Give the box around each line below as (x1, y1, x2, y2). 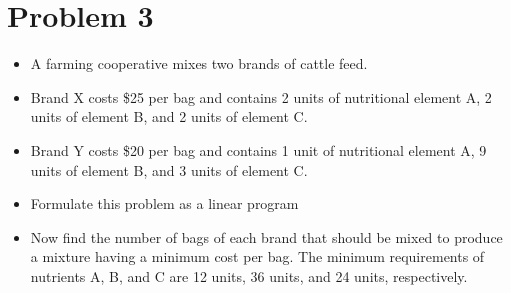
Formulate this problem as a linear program (30, 193, 299, 214)
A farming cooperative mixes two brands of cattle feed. (30, 53, 368, 74)
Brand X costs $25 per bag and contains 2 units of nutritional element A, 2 (30, 86, 492, 107)
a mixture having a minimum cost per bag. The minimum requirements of (30, 246, 485, 267)
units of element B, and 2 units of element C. (30, 106, 308, 127)
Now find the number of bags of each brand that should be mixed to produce (30, 226, 503, 247)
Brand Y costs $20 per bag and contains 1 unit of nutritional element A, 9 (30, 139, 487, 160)
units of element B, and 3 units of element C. (30, 159, 308, 180)
